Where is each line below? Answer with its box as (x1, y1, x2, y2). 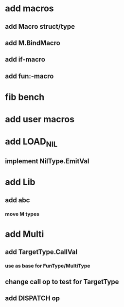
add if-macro (5, 56, 45, 64)
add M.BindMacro (5, 38, 61, 47)
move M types (5, 211, 40, 217)
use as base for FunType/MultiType (5, 263, 90, 269)
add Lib (5, 176, 35, 188)
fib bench (5, 91, 45, 102)
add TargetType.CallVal (5, 248, 78, 256)
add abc (5, 196, 30, 204)
